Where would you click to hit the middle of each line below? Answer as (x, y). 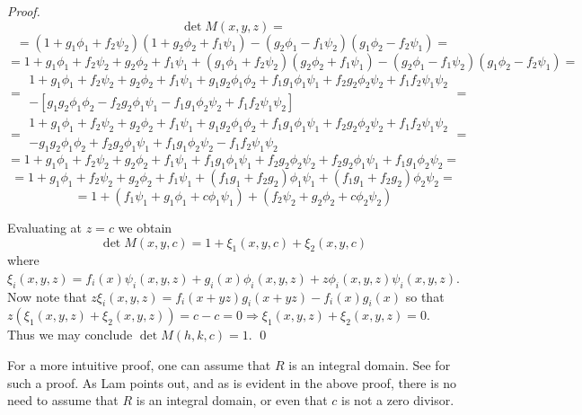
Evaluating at (45, 227)
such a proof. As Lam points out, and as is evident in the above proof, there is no (232, 382)
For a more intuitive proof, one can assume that (139, 365)
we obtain (145, 227)
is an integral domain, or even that (232, 400)
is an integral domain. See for (370, 365)
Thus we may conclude (70, 335)
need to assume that (63, 400)
